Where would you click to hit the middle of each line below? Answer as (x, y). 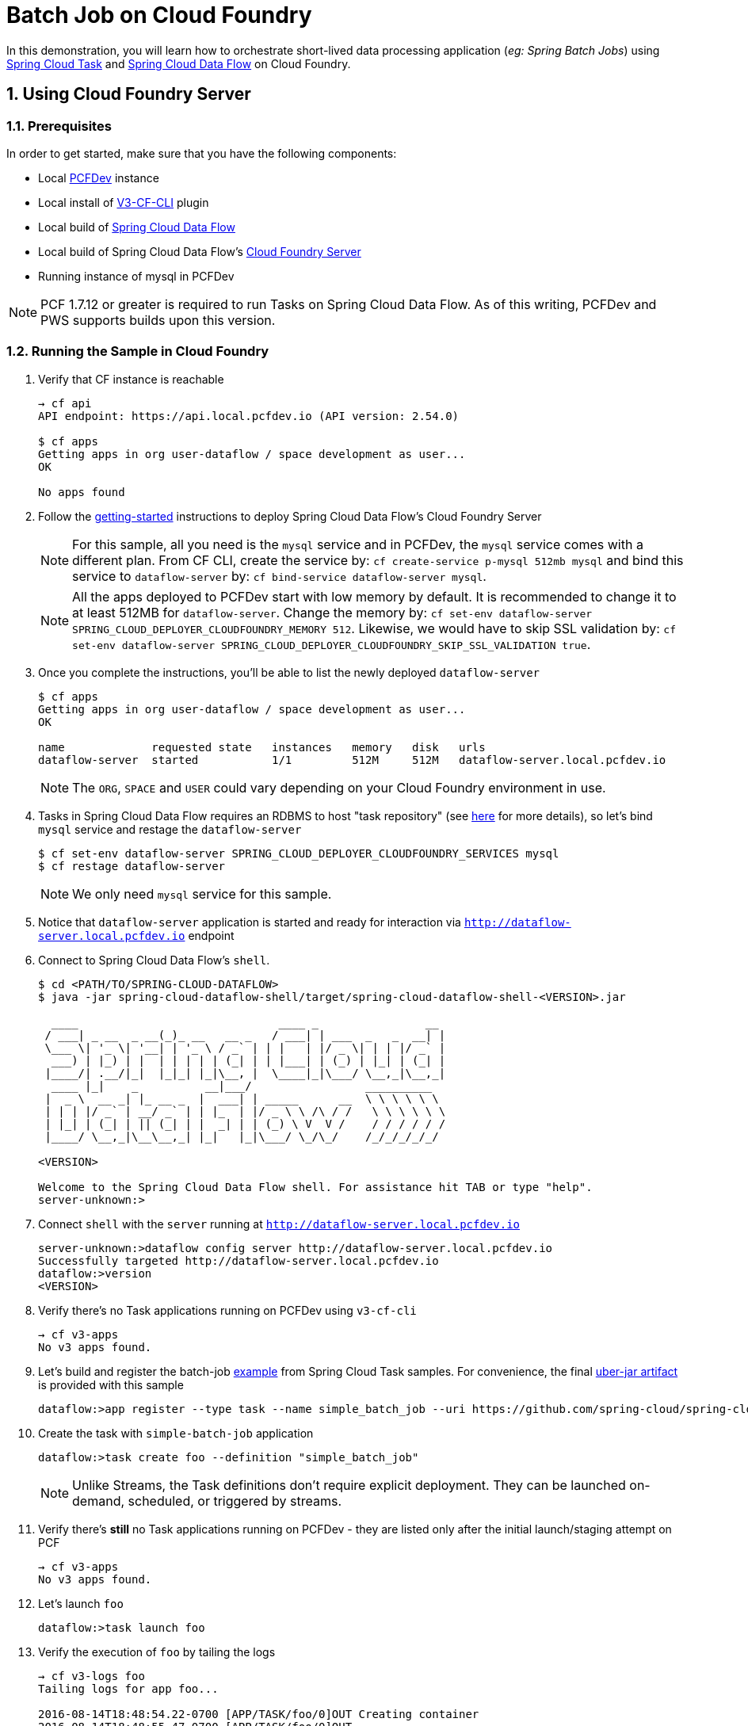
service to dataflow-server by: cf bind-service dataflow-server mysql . (279, 576)
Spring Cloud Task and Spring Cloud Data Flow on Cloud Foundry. (179, 63)
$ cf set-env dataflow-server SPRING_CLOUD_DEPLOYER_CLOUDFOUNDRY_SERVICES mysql (299, 853)
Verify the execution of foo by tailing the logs (157, 1652)
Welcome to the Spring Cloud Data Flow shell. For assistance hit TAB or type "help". (315, 1187)
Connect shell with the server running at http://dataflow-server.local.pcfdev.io (279, 1224)
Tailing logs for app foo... (128, 1688)
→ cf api (65, 403)
